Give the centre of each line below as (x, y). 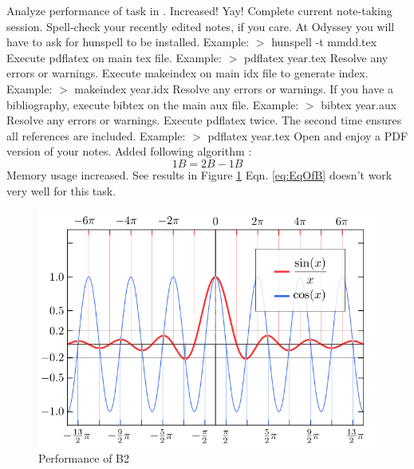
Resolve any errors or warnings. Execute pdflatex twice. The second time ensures (204, 120)
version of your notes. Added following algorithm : (129, 151)
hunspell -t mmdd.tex (324, 42)
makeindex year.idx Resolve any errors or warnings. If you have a (234, 88)
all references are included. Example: (96, 135)
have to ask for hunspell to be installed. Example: (128, 42)
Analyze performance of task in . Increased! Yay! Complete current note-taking (199, 10)
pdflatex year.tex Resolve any (316, 57)
